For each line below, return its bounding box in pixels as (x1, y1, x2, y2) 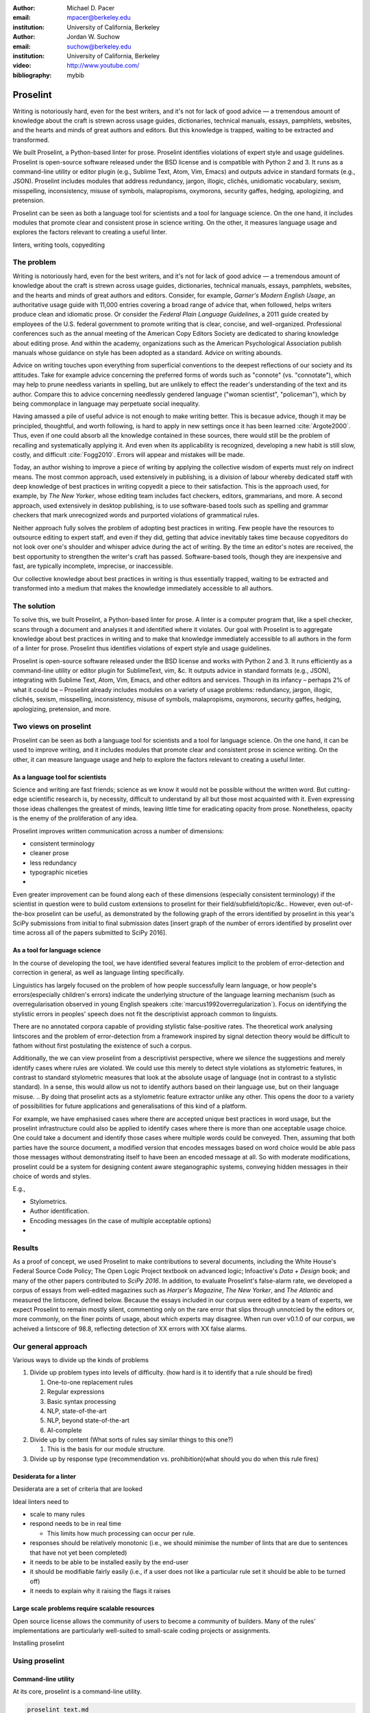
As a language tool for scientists (12, 773, 107, 781)
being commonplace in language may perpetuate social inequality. (12, 399, 200, 408)
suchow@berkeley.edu (66, 42, 132, 51)
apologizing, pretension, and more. (12, 704, 112, 713)
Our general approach (12, 1342, 88, 1351)
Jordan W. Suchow (66, 33, 120, 41)
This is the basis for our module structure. (47, 1445, 166, 1453)
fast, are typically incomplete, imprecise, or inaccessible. (12, 562, 174, 570)
